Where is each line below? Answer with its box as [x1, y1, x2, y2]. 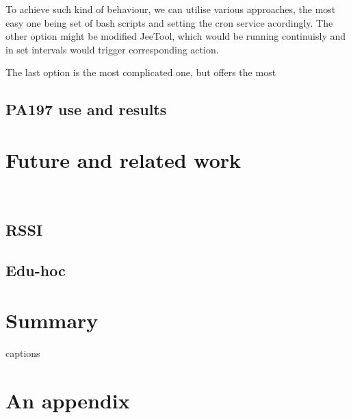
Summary [5, 306, 99, 334]
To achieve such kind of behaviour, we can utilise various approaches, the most [5, 2, 336, 16]
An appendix [5, 386, 130, 414]
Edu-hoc [5, 259, 66, 280]
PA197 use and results [5, 99, 167, 120]
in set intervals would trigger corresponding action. [5, 42, 219, 56]
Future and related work [5, 145, 242, 173]
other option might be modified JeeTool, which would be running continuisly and [5, 29, 346, 43]
